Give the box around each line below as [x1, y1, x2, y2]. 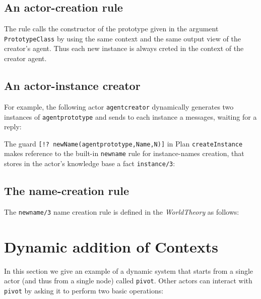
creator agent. [4, 53, 47, 64]
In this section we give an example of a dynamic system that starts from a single [4, 265, 253, 276]
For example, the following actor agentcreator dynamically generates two [4, 101, 234, 112]
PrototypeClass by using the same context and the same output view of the [4, 33, 241, 43]
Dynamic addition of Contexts [4, 236, 219, 257]
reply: [4, 121, 22, 132]
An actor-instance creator [4, 78, 141, 93]
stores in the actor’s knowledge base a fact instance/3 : [4, 158, 175, 169]
